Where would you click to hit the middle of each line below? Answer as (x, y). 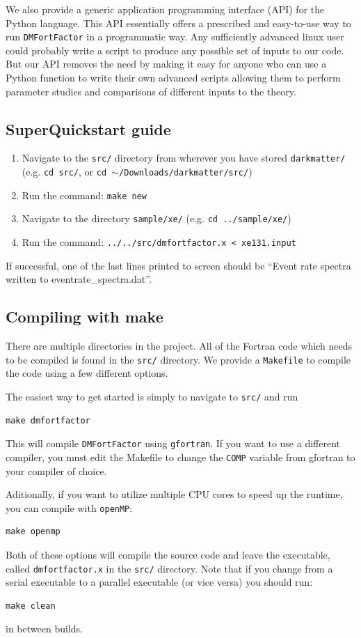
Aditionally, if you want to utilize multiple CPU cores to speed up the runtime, (174, 494)
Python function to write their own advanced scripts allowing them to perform (173, 78)
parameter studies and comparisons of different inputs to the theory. (151, 91)
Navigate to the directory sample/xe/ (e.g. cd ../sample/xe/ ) (157, 218)
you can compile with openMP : (69, 507)
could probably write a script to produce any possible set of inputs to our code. (175, 50)
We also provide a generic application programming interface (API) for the (165, 9)
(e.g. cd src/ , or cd (64, 172)
